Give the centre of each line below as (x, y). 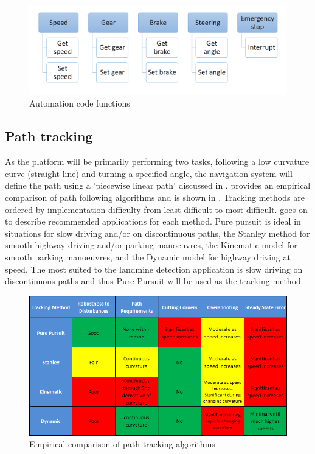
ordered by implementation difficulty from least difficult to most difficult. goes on (156, 209)
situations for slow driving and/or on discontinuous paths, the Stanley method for (157, 233)
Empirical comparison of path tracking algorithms (122, 444)
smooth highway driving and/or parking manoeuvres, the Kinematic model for (151, 245)
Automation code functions (80, 103)
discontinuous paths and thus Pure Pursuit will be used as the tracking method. (154, 281)
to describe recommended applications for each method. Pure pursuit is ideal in (153, 221)
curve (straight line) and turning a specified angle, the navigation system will (149, 173)
